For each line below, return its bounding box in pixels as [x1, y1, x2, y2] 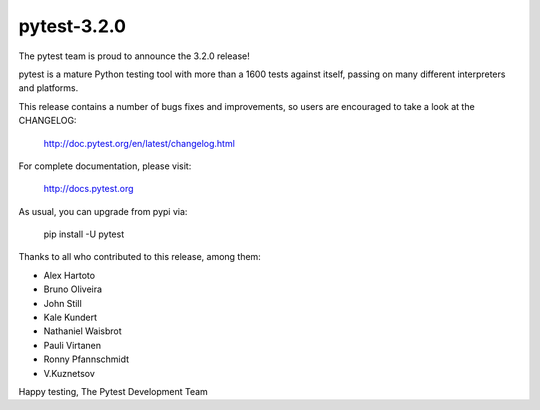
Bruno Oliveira [43, 283, 103, 295]
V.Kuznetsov [43, 367, 95, 379]
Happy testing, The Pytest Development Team [18, 385, 209, 397]
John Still [43, 297, 82, 309]
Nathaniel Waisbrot [43, 325, 122, 337]
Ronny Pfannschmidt [43, 353, 130, 365]
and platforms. [18, 82, 79, 94]
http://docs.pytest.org [43, 183, 134, 195]
